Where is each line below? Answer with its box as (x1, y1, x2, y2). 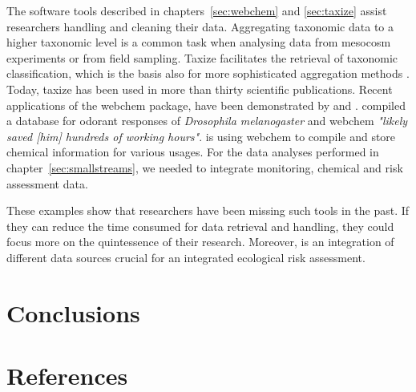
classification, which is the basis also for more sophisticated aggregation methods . (6, 65, 410, 82)
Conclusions (6, 296, 140, 329)
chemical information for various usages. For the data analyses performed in (6, 143, 379, 160)
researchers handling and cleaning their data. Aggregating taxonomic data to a (6, 18, 394, 34)
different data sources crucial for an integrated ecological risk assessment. (6, 249, 366, 265)
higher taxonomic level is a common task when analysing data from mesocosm (6, 34, 391, 51)
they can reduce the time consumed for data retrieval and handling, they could (6, 217, 394, 234)
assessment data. (6, 175, 88, 192)
